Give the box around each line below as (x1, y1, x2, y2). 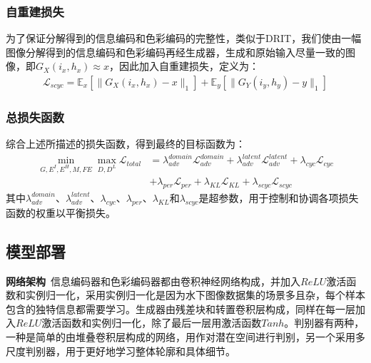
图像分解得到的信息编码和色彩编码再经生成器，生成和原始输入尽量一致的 (6, 44, 345, 59)
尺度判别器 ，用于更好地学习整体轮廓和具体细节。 (6, 343, 235, 358)
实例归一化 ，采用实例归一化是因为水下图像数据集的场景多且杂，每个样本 (25, 287, 365, 302)
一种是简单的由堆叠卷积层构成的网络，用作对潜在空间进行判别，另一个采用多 (6, 329, 365, 344)
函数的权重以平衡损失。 (6, 205, 116, 220)
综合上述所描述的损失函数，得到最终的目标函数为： (6, 136, 245, 151)
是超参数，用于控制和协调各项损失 (198, 190, 359, 205)
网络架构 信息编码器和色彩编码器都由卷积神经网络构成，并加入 (6, 273, 300, 288)
